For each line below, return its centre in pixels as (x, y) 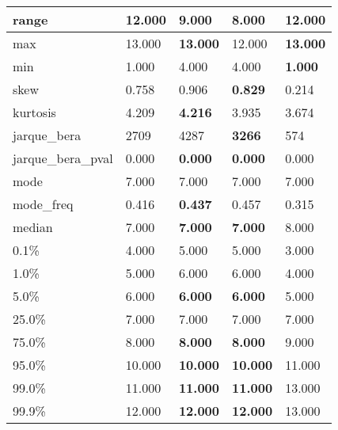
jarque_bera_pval (63, 158)
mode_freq (43, 204)
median (33, 227)
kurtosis (34, 112)
